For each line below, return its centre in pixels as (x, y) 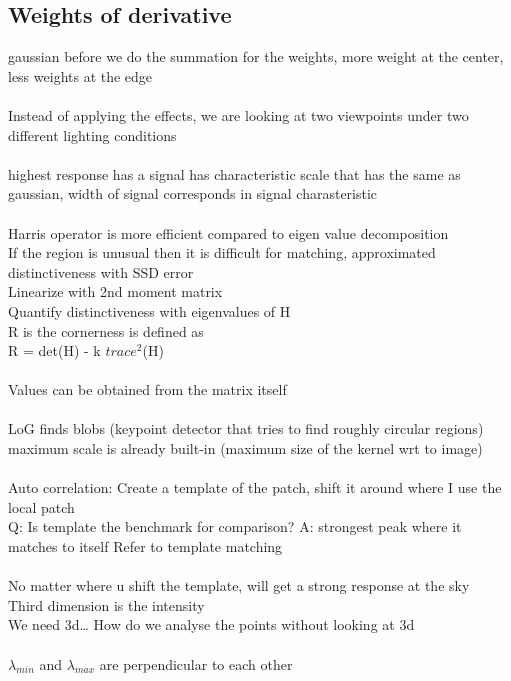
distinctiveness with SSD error (101, 271)
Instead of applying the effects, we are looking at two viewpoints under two (238, 114)
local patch (41, 506)
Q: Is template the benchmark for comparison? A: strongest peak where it (235, 526)
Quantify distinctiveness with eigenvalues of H (149, 310)
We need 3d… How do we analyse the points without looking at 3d (211, 624)
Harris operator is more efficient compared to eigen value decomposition (228, 232)
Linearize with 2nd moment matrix (115, 291)
